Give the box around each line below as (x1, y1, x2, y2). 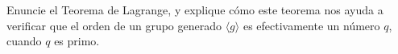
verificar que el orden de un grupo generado (6, 17, 222, 33)
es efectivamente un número (243, 17, 380, 33)
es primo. (54, 33, 100, 49)
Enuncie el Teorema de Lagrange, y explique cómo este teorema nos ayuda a (6, 2, 383, 17)
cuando (6, 33, 42, 49)
